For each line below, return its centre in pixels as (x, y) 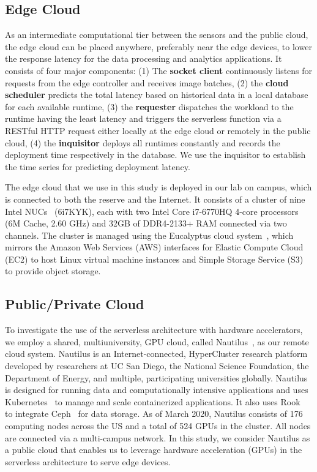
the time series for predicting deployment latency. (98, 166)
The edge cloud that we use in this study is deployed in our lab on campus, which (158, 187)
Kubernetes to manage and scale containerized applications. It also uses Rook (153, 401)
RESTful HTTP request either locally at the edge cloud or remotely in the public (158, 130)
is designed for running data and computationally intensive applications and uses (157, 390)
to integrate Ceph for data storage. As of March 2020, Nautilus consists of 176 (154, 414)
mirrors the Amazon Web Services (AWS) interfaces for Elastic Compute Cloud (154, 247)
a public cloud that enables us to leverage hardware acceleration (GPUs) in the (154, 450)
